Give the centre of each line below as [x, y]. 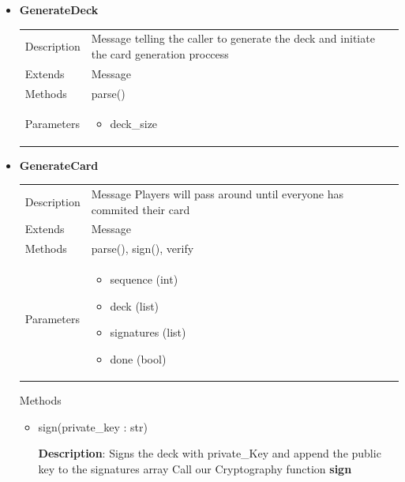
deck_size [134, 124]
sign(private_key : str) [93, 426]
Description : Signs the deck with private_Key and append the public [210, 453]
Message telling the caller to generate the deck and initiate [233, 38]
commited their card [141, 209]
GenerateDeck [59, 9]
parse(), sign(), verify [142, 249]
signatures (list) [148, 332]
